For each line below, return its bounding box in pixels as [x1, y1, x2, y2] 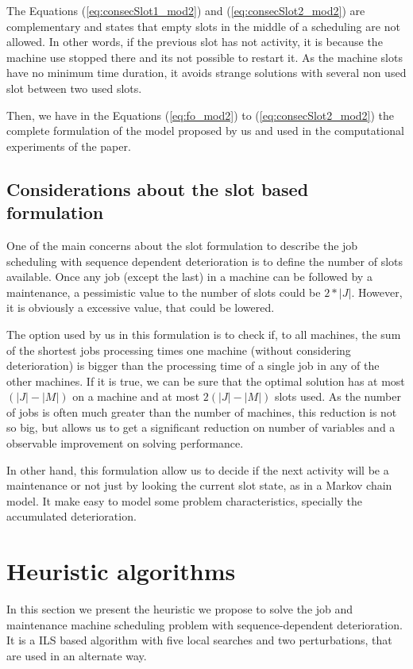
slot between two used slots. [6, 79, 142, 96]
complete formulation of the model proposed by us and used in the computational [6, 122, 404, 139]
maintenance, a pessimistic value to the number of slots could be [6, 283, 321, 300]
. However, [351, 283, 403, 300]
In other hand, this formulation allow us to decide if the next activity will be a [6, 461, 389, 478]
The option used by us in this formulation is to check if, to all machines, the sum [6, 325, 401, 342]
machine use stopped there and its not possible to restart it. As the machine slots [6, 48, 403, 65]
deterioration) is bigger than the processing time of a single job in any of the [6, 357, 380, 374]
